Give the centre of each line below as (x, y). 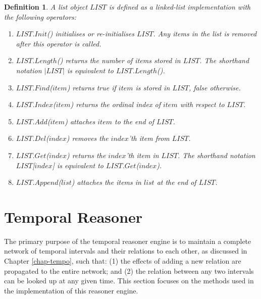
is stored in (153, 87)
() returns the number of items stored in (119, 60)
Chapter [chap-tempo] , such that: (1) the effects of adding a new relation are (123, 261)
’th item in (142, 155)
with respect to (202, 104)
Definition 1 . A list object (46, 7)
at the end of (176, 182)
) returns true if (91, 87)
